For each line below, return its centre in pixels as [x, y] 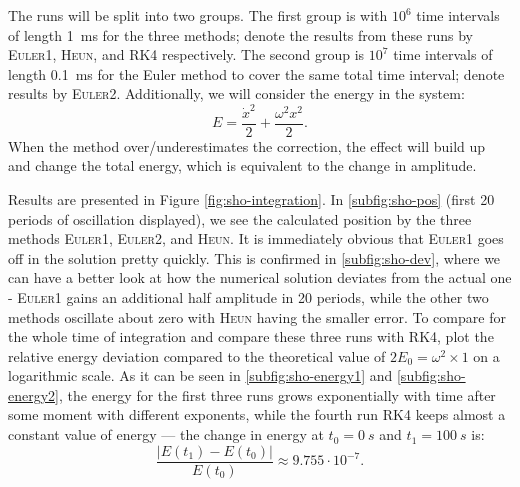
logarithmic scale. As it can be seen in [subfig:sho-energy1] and [200, 375]
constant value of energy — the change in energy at [166, 434]
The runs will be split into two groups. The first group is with [198, 15]
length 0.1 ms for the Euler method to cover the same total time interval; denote [256, 73]
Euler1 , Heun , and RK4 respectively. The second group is [186, 54]
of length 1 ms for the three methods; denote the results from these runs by [240, 34]
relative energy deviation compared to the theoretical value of [197, 355]
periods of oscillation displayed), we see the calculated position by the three [240, 218]
